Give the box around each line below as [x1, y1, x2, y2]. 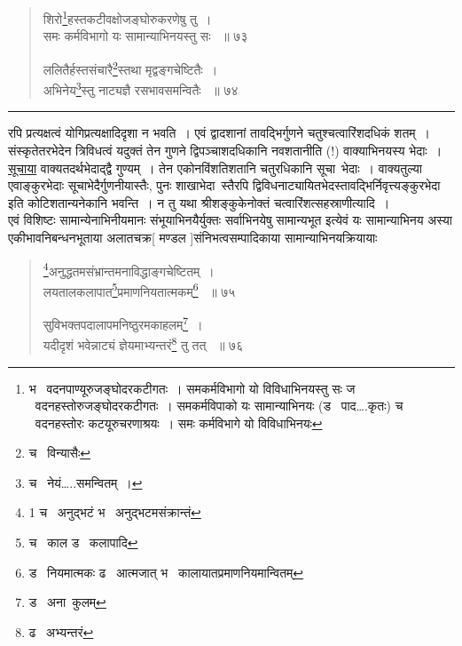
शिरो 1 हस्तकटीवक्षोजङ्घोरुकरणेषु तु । [43, 7, 212, 28]
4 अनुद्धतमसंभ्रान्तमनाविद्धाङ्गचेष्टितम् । [43, 259, 215, 280]
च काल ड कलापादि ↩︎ [28, 533, 138, 552]
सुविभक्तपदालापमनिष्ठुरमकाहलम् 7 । [43, 313, 203, 333]
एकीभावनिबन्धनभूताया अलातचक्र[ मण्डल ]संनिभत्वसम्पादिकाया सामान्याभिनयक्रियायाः [8, 227, 378, 246]
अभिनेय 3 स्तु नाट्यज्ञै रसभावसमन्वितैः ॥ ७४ [43, 78, 239, 99]
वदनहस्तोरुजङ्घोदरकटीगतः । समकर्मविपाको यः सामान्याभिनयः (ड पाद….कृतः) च [35, 396, 403, 415]
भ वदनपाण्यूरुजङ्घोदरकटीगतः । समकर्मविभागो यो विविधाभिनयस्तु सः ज [28, 379, 356, 397]
